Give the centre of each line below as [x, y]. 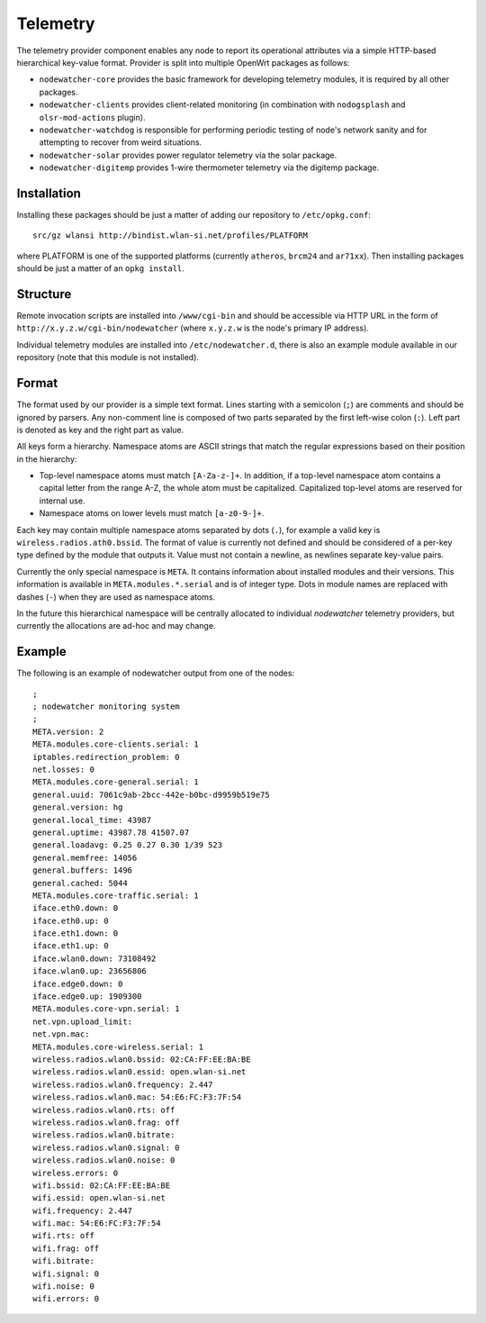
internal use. [62, 501]
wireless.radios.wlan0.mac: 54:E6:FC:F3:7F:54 [137, 1097]
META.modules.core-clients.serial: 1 [116, 744]
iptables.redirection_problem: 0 [106, 757]
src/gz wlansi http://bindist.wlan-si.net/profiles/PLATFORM [170, 236]
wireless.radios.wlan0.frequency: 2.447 [123, 1084]
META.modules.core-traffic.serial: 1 [116, 895]
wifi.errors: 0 [66, 1299]
